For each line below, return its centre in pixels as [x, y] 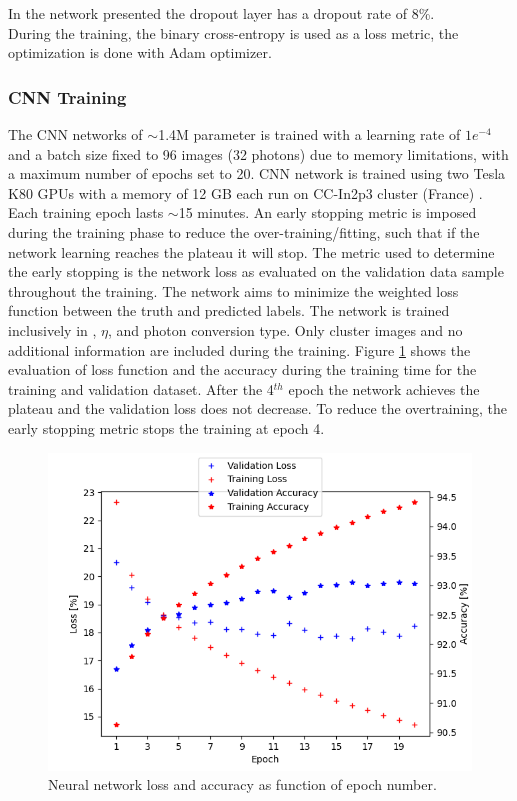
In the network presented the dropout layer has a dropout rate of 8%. [221, 13]
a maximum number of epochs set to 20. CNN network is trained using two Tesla [257, 173]
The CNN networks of [75, 134]
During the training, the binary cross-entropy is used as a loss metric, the [233, 32]
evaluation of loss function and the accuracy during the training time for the [242, 369]
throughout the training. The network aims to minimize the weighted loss [233, 290]
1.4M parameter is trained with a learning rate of [309, 134]
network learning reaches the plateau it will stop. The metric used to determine [251, 251]
